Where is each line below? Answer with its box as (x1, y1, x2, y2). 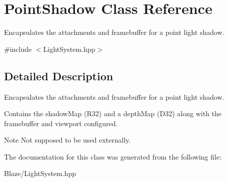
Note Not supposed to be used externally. (4, 135, 131, 145)
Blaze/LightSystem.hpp (4, 168, 76, 179)
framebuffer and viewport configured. (4, 118, 118, 128)
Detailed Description (4, 68, 113, 83)
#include (4, 43, 32, 54)
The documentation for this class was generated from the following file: (4, 151, 221, 162)
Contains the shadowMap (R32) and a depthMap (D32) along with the (4, 108, 221, 119)
